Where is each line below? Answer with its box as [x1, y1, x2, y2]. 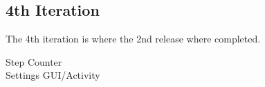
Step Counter [6, 54, 62, 69]
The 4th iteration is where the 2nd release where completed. [6, 32, 261, 46]
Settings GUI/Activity [6, 68, 100, 82]
